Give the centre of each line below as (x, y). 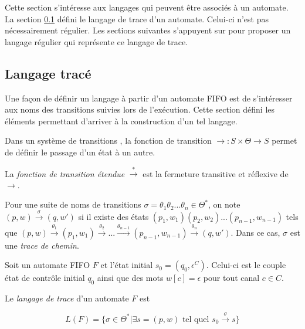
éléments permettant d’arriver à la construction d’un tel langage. (121, 121)
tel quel (196, 319)
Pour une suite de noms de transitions (73, 204)
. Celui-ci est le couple (246, 265)
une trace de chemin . (42, 245)
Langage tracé (48, 73)
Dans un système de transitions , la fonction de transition (108, 140)
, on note (224, 204)
